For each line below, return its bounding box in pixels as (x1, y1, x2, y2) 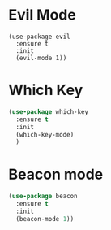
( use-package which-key (8, 107, 89, 115)
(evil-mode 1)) (15, 54, 67, 62)
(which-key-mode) (15, 130, 75, 139)
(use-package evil (8, 33, 70, 41)
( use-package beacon (8, 193, 79, 201)
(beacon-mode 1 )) (15, 215, 75, 223)
